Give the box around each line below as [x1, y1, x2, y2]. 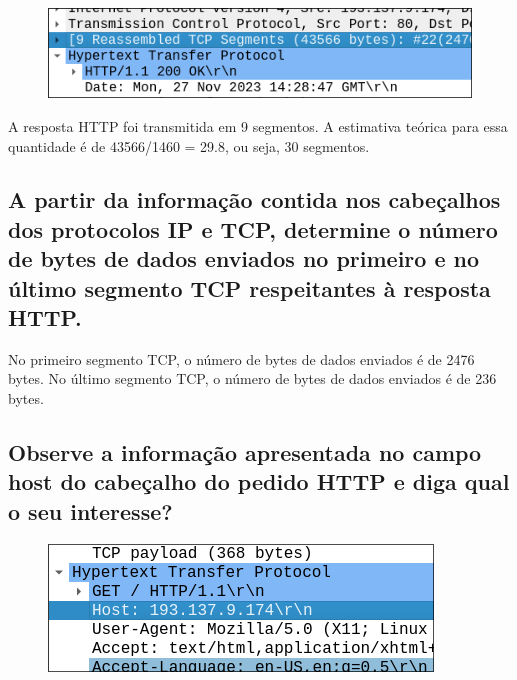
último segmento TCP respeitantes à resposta [8, 272, 491, 303]
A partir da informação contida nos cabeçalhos [8, 184, 501, 215]
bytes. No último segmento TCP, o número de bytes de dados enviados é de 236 [8, 368, 497, 389]
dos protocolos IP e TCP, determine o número [8, 213, 498, 244]
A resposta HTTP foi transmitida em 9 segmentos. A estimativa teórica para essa [8, 115, 508, 136]
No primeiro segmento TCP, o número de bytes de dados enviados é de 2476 [8, 348, 475, 369]
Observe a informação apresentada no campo [8, 437, 482, 468]
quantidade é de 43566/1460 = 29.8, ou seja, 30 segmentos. [8, 135, 370, 156]
